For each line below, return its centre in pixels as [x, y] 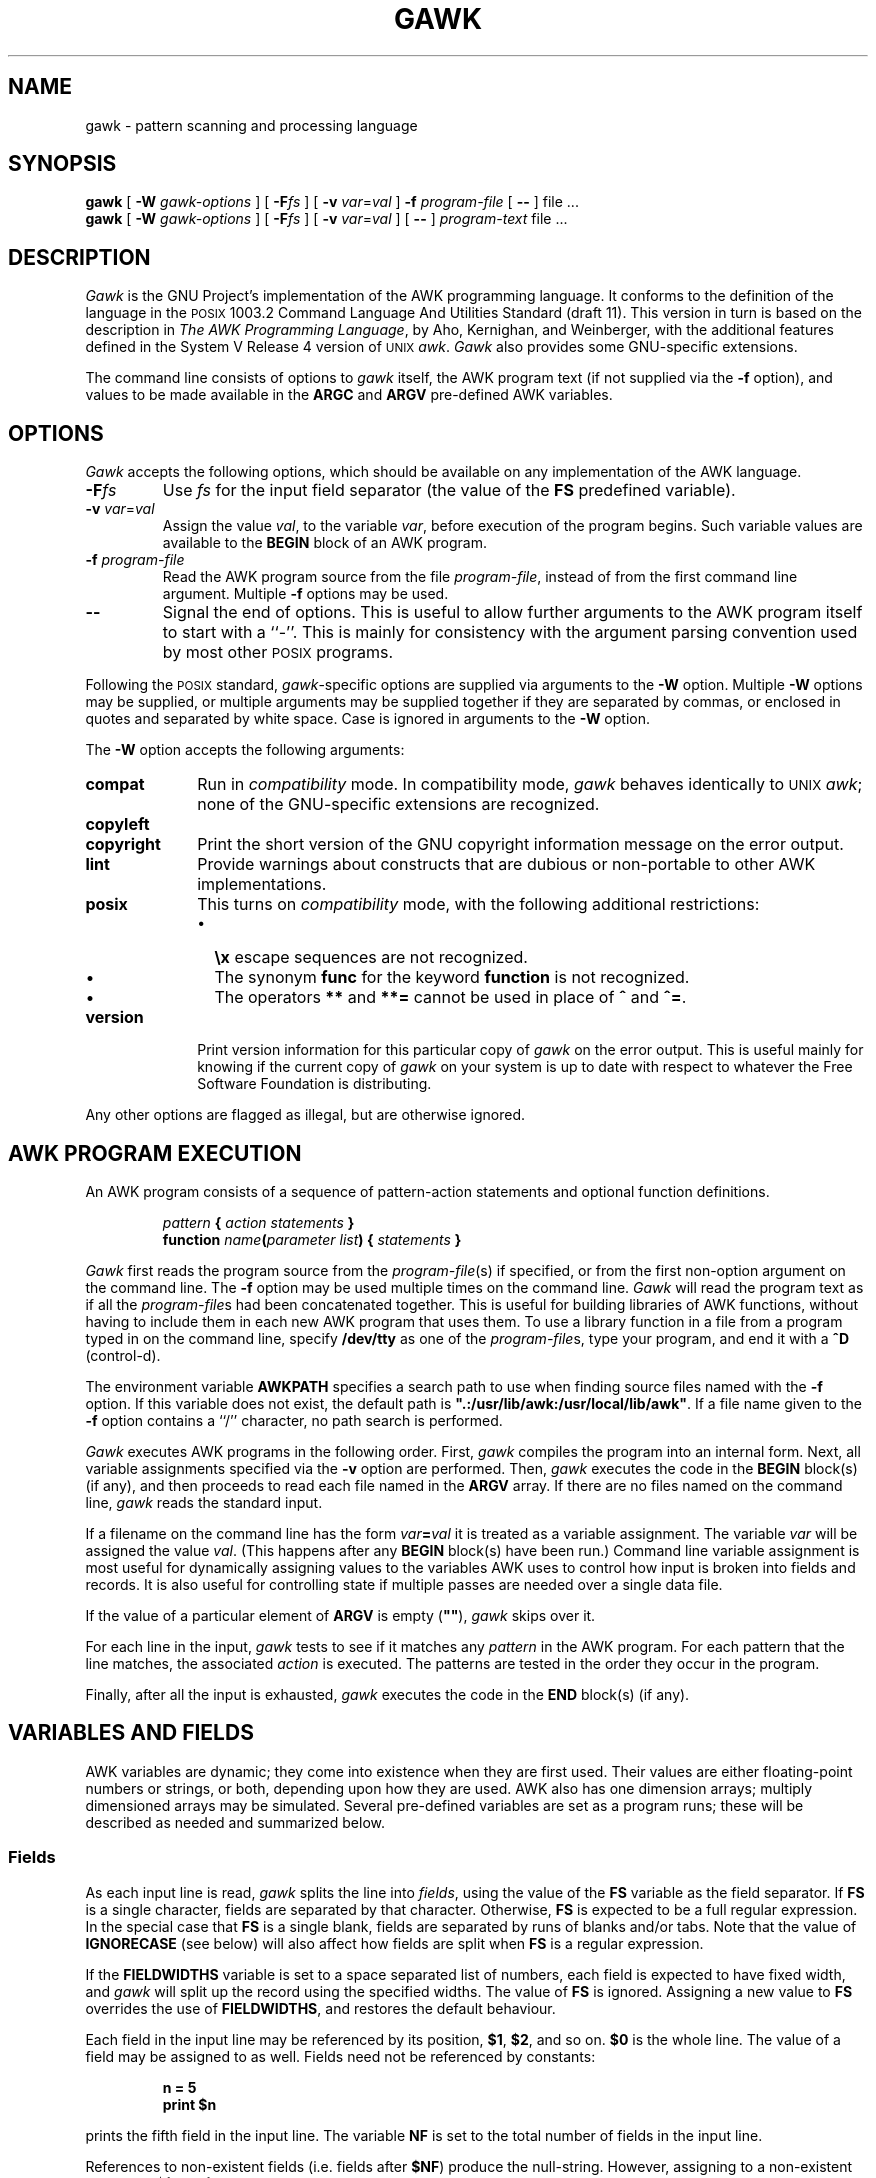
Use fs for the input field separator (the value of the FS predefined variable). [449, 490]
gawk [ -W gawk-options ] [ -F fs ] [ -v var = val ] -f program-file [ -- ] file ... [332, 202]
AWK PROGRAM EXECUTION [155, 1153]
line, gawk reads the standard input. [204, 1502]
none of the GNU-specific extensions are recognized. [398, 804]
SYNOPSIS [62, 164]
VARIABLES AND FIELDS [131, 1733]
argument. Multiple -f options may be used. [305, 594]
